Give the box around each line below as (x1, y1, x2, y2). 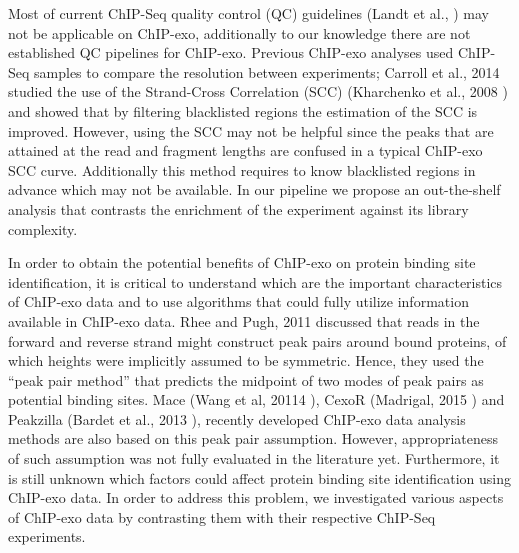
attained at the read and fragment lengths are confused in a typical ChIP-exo (8, 140, 483, 161)
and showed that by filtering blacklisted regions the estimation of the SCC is (8, 100, 478, 121)
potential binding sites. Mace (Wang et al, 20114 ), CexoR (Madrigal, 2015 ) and (8, 389, 505, 410)
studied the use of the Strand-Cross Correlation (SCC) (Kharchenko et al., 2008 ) (8, 81, 508, 102)
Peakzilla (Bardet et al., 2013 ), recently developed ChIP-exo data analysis (8, 408, 466, 429)
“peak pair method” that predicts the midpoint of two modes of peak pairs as (8, 369, 484, 390)
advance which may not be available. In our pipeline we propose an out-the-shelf (8, 179, 501, 200)
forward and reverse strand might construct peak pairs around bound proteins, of (8, 330, 507, 351)
